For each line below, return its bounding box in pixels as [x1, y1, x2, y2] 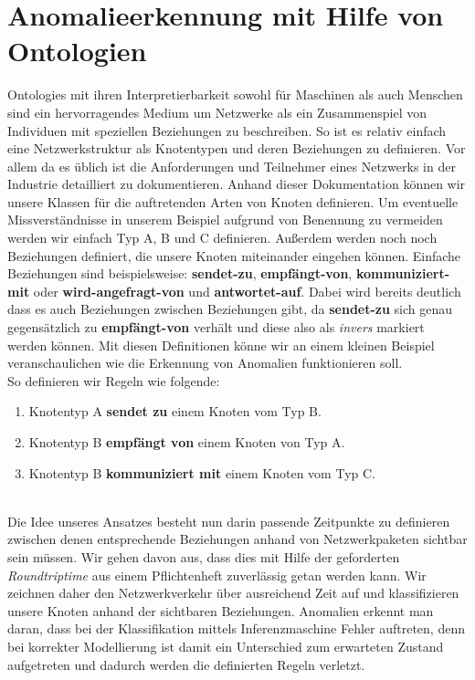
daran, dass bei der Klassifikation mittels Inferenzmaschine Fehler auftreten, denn [7, 619, 465, 638]
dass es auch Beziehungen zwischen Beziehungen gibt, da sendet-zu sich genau [7, 299, 453, 319]
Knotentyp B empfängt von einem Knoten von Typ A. [28, 433, 345, 451]
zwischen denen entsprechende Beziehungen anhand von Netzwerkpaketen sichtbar [7, 529, 468, 549]
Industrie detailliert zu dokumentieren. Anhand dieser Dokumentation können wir [7, 174, 466, 194]
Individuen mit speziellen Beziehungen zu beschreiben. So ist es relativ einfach [7, 120, 447, 140]
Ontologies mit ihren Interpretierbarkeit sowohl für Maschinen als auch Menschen [7, 85, 463, 104]
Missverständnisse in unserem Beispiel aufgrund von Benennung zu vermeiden [7, 210, 443, 229]
